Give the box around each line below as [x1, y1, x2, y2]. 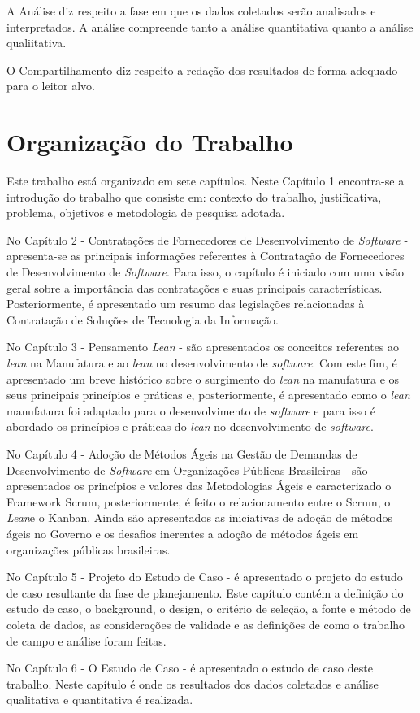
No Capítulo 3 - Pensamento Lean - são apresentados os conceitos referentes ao [6, 338, 400, 355]
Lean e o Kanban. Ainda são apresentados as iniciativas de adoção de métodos [6, 509, 392, 526]
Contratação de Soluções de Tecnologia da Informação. [6, 311, 279, 328]
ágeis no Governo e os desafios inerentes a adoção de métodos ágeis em [6, 524, 359, 541]
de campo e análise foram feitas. [6, 632, 167, 649]
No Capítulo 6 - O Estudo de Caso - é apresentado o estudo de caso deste [6, 659, 373, 676]
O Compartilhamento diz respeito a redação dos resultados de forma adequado [6, 61, 398, 78]
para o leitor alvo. [6, 77, 95, 94]
